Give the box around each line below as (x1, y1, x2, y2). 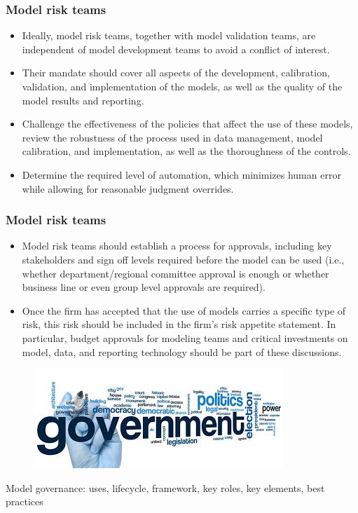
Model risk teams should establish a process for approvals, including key (22, 238, 332, 253)
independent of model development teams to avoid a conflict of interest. (22, 41, 330, 56)
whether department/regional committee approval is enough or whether (22, 266, 329, 280)
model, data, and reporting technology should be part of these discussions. (22, 344, 342, 359)
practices (6, 494, 43, 509)
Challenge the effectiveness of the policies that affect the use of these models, (22, 116, 353, 131)
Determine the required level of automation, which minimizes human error (22, 167, 341, 182)
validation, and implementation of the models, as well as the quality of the (22, 79, 343, 93)
